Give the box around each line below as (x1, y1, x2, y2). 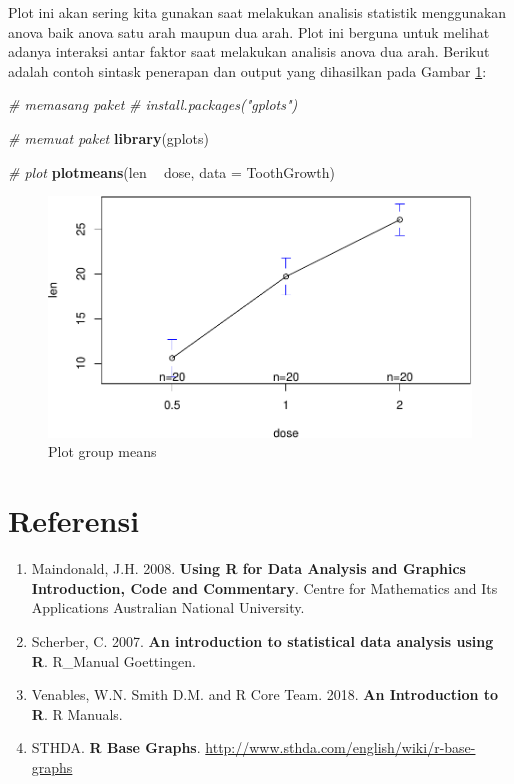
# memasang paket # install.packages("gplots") (8, 94, 298, 115)
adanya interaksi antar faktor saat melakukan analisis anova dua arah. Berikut (8, 41, 490, 62)
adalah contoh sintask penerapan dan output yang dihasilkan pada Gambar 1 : (8, 60, 487, 81)
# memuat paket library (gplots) (8, 127, 209, 148)
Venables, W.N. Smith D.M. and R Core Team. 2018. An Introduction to (31, 684, 499, 705)
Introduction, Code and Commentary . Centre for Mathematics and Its (31, 577, 498, 598)
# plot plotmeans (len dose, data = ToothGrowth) (8, 161, 336, 182)
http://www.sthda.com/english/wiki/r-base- (205, 737, 476, 758)
